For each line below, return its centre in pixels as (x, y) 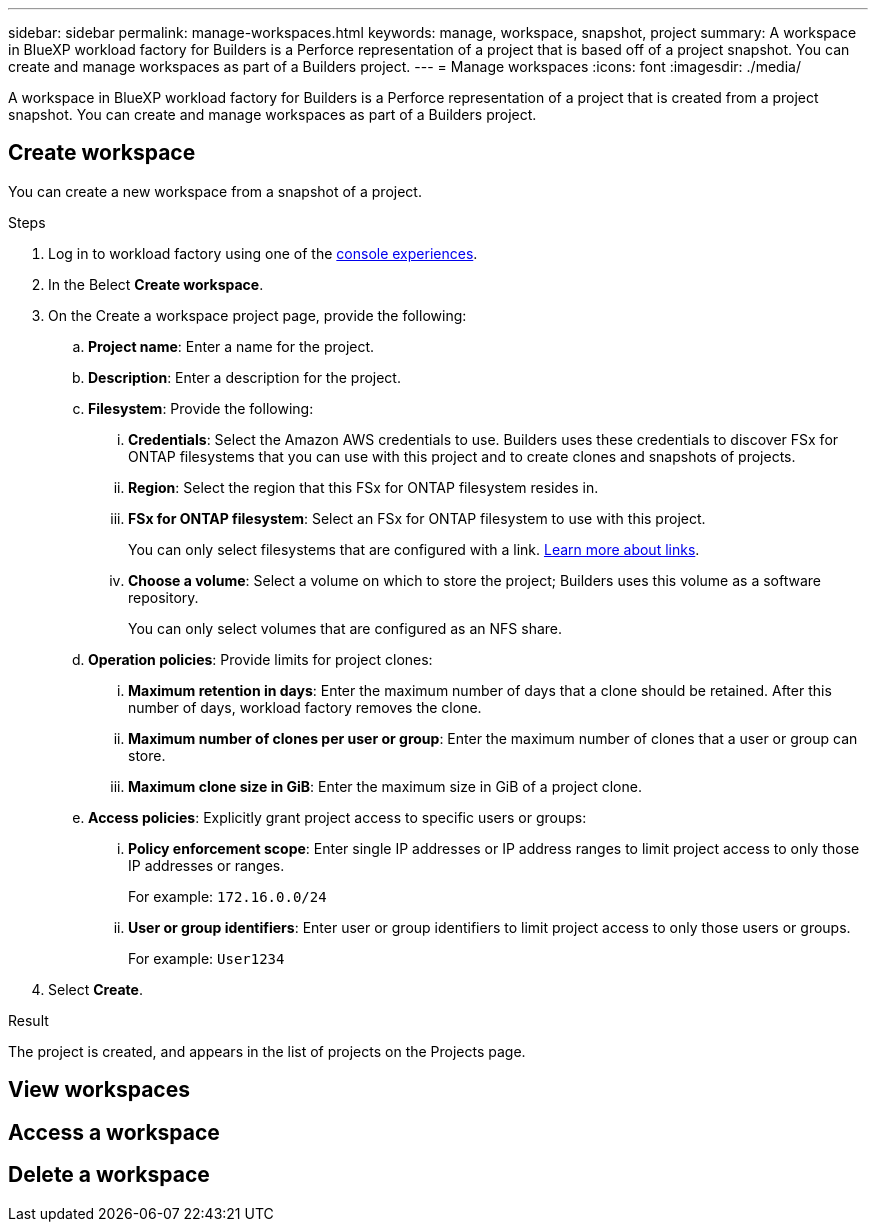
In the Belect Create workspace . (156, 284)
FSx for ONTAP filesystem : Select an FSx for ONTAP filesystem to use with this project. (417, 518)
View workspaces (99, 1090)
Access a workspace (114, 1132)
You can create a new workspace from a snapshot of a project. (215, 191)
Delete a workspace (109, 1175)
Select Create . (95, 989)
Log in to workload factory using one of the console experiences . (263, 253)
